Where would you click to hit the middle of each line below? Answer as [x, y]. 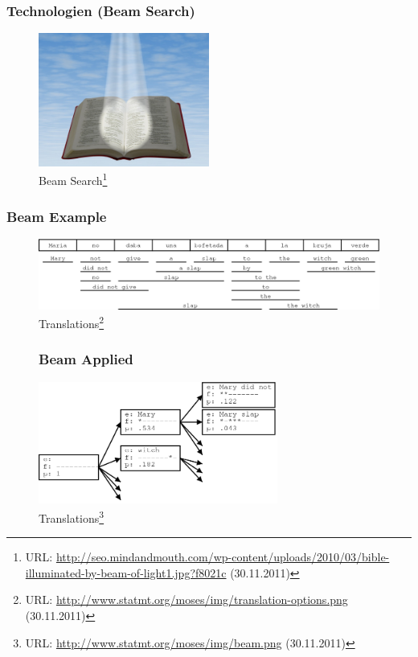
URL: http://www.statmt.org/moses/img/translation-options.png [186, 600]
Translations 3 [72, 516]
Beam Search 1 [73, 179]
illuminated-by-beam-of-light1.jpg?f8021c [126, 572]
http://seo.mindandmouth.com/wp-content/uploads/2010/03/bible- [223, 557]
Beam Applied [86, 359]
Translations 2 [72, 322]
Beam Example [57, 216]
